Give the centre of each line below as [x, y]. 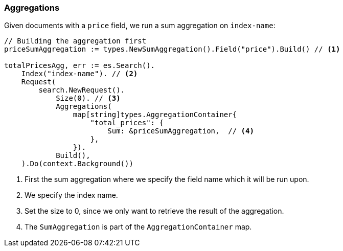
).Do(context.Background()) [77, 164]
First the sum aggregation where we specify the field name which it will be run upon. [167, 179]
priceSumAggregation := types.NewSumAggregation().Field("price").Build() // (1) [172, 49]
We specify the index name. [71, 195]
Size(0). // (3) [88, 98]
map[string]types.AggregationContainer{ [155, 115]
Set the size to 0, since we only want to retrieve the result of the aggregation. [154, 211]
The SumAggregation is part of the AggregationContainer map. [138, 227]
